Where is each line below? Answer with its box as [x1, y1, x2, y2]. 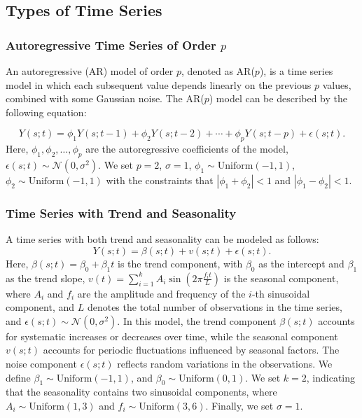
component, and [6, 300, 75, 314]
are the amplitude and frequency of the [77, 286, 246, 300]
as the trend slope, [6, 270, 85, 285]
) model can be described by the [209, 91, 348, 106]
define [6, 370, 31, 384]
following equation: [6, 104, 87, 119]
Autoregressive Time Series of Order [6, 36, 216, 53]
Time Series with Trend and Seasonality [6, 204, 237, 221]
